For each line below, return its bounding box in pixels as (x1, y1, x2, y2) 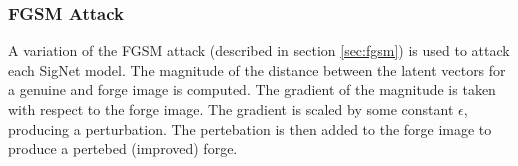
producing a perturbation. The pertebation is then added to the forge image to (8, 118, 492, 139)
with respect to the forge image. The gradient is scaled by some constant (8, 99, 454, 119)
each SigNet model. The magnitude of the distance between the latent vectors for (8, 59, 506, 80)
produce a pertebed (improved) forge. (8, 138, 238, 159)
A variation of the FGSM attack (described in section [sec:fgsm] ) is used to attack (8, 40, 510, 61)
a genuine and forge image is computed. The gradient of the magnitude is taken (8, 79, 496, 100)
